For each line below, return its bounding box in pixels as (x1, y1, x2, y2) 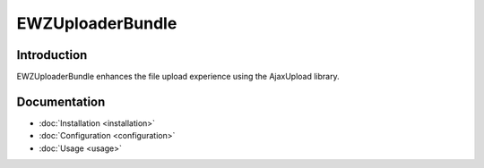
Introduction (16, 47, 88, 63)
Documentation (16, 94, 106, 109)
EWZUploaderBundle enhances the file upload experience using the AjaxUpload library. (16, 71, 340, 82)
